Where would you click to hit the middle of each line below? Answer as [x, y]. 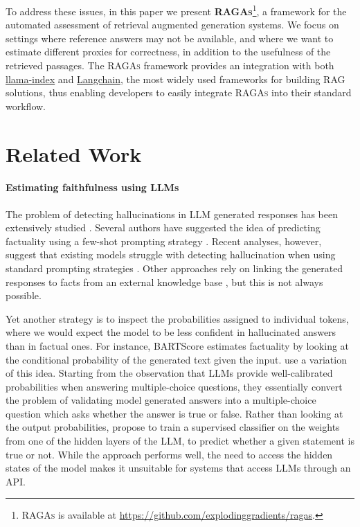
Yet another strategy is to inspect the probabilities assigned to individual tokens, [177, 318]
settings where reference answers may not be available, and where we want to [170, 38]
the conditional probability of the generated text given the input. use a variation [176, 359]
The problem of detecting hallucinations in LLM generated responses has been [172, 214]
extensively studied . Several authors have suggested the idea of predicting [163, 227]
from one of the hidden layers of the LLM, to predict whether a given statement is [180, 441]
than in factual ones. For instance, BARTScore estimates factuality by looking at [178, 345]
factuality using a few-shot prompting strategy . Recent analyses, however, [164, 241]
